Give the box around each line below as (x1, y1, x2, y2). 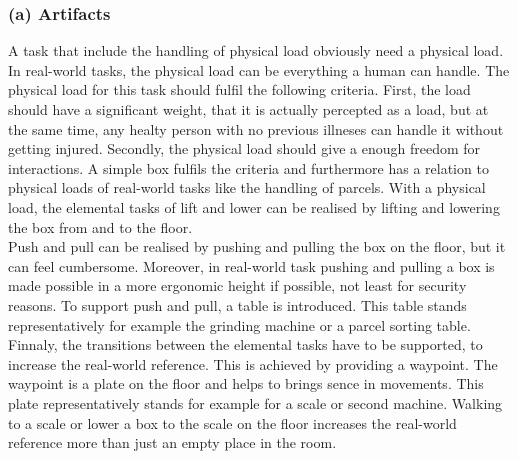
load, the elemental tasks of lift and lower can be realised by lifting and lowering (8, 196, 500, 217)
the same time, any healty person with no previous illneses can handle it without (8, 118, 504, 139)
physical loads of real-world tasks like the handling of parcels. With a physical (8, 177, 486, 198)
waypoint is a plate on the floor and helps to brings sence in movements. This (8, 373, 484, 394)
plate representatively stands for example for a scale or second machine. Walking (8, 392, 503, 413)
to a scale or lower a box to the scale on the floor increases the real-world (8, 412, 457, 433)
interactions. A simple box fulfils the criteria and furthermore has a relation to (8, 157, 489, 178)
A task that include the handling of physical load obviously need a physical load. (8, 40, 504, 61)
